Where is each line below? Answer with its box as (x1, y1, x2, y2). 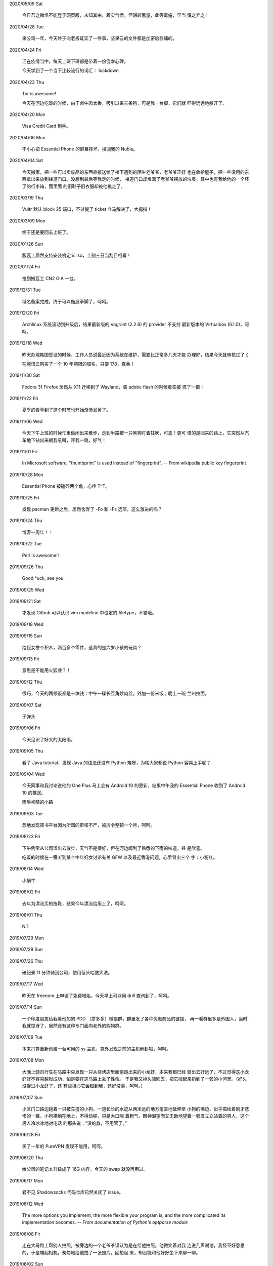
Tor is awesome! (22, 91, 57, 97)
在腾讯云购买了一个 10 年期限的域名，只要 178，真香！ (22, 361, 135, 367)
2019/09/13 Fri (9, 656, 40, 662)
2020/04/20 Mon (9, 111, 45, 117)
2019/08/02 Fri (9, 889, 40, 895)
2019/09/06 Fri (9, 725, 40, 731)
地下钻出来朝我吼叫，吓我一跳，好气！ (26, 437, 106, 443)
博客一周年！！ (22, 529, 53, 535)
